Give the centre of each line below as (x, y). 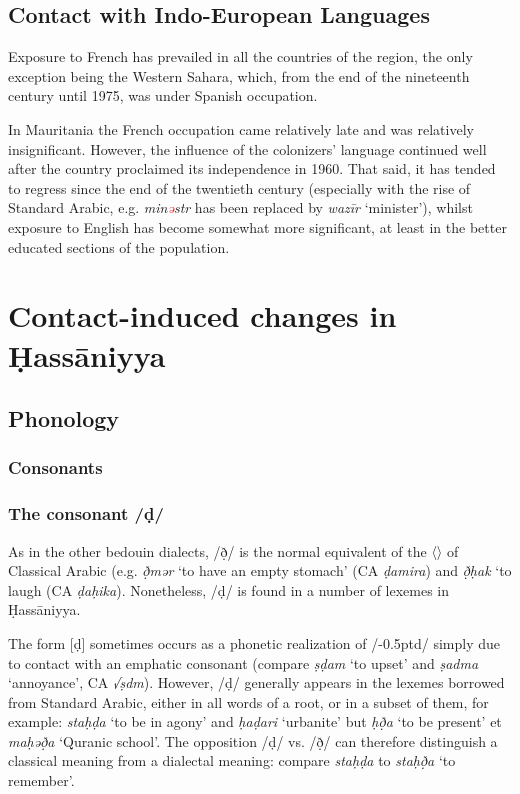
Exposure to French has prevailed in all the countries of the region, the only (240, 56)
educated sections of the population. (119, 246)
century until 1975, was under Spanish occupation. (163, 95)
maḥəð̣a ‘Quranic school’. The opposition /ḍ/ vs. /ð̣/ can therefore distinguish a (253, 740)
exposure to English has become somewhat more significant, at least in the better (257, 226)
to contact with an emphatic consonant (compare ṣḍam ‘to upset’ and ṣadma (243, 662)
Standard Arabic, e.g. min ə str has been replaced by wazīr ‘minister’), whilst (240, 207)
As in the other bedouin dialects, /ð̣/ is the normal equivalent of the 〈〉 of (233, 550)
